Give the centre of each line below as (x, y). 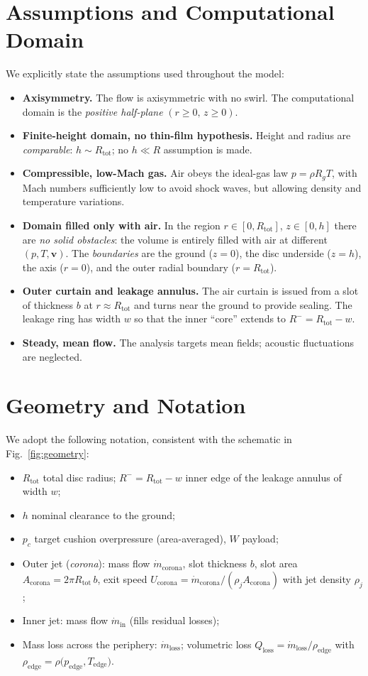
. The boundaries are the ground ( (139, 253)
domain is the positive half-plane (93, 111)
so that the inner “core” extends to (210, 318)
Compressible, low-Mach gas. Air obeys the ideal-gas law (155, 173)
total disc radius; (79, 477)
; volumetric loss (216, 644)
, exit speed (122, 578)
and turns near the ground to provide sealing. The (243, 304)
